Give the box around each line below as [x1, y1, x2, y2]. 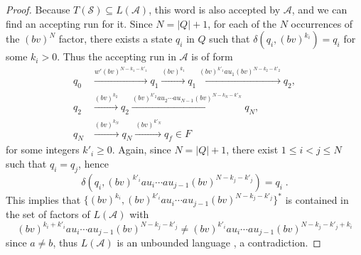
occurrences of [291, 16, 353, 31]
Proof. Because [6, 2, 70, 16]
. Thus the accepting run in [57, 49, 176, 64]
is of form [191, 49, 233, 64]
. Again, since [112, 142, 171, 157]
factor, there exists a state [58, 31, 173, 46]
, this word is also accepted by [149, 2, 281, 16]
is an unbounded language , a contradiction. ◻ [117, 235, 321, 250]
